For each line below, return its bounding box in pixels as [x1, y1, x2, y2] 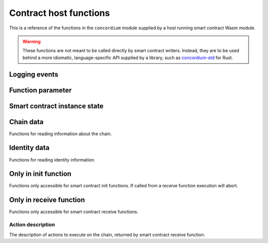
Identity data [9, 144, 50, 152]
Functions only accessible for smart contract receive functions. [9, 209, 138, 215]
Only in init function [9, 169, 71, 178]
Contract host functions [9, 7, 110, 18]
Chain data [9, 117, 44, 126]
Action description [9, 221, 55, 228]
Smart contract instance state [9, 102, 104, 110]
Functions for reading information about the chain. [9, 131, 112, 137]
